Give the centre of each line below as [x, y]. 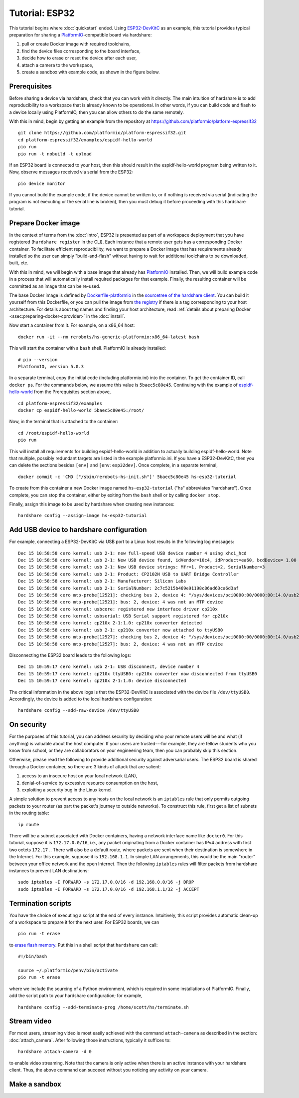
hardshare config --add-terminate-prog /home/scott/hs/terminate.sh [103, 1007]
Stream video [30, 1021]
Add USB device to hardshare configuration [78, 530]
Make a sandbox [35, 1084]
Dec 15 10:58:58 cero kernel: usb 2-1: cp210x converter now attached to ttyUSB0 [121, 630]
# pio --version [38, 359]
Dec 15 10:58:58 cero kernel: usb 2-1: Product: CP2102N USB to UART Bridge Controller [129, 574]
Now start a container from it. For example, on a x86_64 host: [72, 325]
